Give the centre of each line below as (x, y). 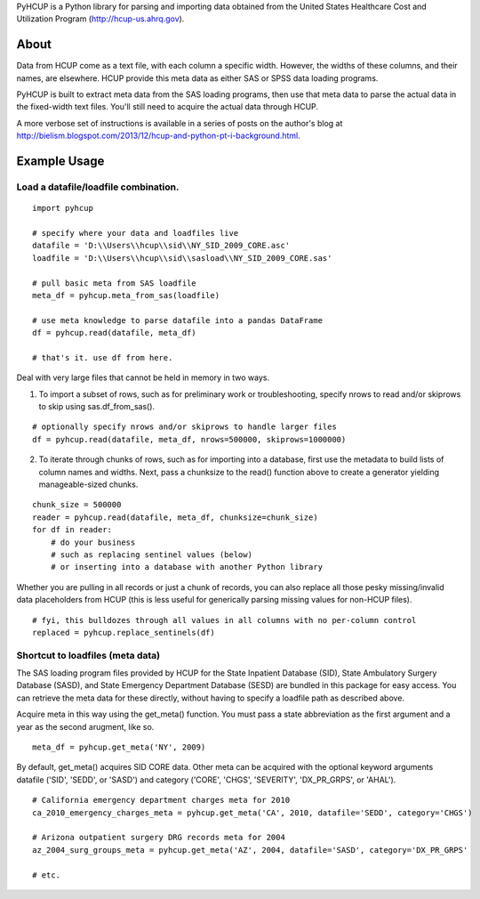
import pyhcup (63, 208)
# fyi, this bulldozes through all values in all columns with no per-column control (224, 620)
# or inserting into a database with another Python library (187, 567)
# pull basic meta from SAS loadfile (115, 283)
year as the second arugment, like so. (85, 726)
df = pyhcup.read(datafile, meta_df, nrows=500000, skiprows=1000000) (189, 439)
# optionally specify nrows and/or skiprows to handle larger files (184, 427)
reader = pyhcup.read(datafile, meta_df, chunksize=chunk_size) (176, 517)
